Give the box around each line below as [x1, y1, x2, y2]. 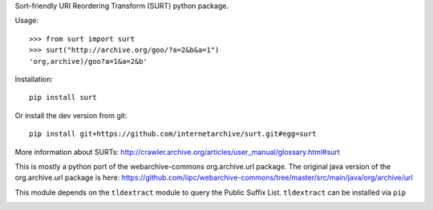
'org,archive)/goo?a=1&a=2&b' [29, 57, 148, 65]
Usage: [14, 16, 39, 26]
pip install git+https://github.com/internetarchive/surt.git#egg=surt [29, 129, 317, 139]
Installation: [14, 74, 54, 84]
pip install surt [29, 93, 97, 102]
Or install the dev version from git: [14, 110, 127, 120]
